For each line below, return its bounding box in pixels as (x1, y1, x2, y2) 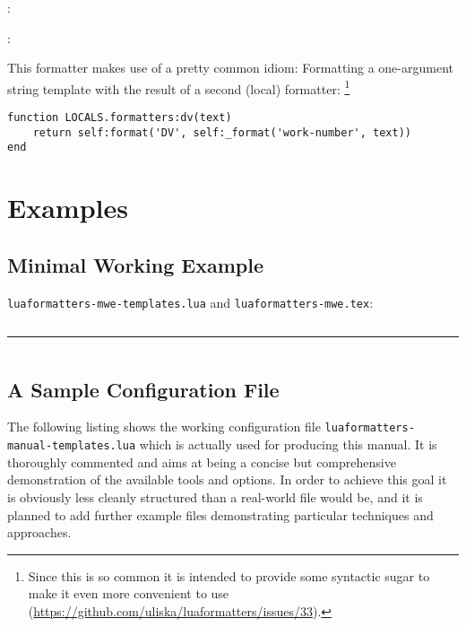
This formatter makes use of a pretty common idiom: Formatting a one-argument (7, 58, 453, 77)
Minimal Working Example (7, 250, 263, 278)
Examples (7, 189, 128, 226)
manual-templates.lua (7, 440, 136, 453)
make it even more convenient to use (28, 584, 229, 603)
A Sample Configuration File (7, 375, 280, 403)
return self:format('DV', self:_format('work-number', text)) (32, 126, 412, 139)
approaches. (7, 523, 72, 542)
